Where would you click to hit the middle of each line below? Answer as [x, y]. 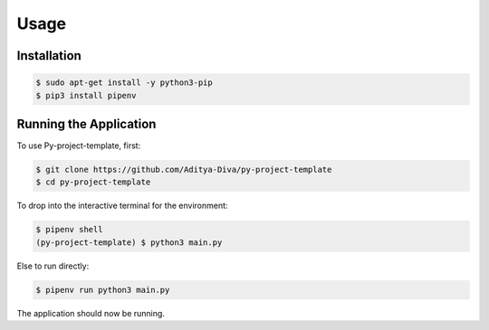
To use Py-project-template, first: [79, 146]
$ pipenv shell [69, 230]
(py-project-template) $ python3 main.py [129, 242]
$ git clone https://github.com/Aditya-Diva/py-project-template [184, 170]
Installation [49, 56]
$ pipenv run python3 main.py [103, 290]
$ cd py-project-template [93, 182]
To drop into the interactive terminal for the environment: [122, 206]
